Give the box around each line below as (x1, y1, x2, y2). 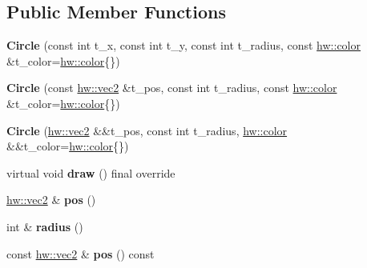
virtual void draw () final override (6, 164, 175, 181)
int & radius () (6, 218, 83, 234)
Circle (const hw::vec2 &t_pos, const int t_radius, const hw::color (6, 79, 337, 96)
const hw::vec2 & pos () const (6, 245, 155, 262)
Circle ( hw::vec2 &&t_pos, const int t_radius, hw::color (6, 122, 288, 138)
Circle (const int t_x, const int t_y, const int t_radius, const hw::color (6, 37, 361, 54)
